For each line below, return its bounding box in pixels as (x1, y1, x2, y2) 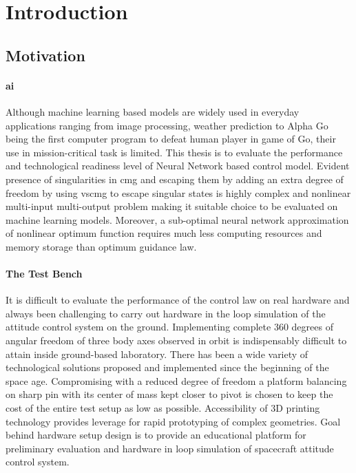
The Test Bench (6, 266, 83, 281)
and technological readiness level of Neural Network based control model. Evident (6, 158, 350, 173)
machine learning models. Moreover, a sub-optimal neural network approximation (6, 212, 349, 227)
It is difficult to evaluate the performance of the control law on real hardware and (6, 293, 350, 307)
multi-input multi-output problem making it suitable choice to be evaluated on (6, 199, 338, 213)
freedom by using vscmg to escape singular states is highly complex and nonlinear (6, 185, 351, 200)
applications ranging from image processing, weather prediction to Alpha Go (6, 118, 328, 132)
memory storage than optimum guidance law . (6, 239, 197, 253)
